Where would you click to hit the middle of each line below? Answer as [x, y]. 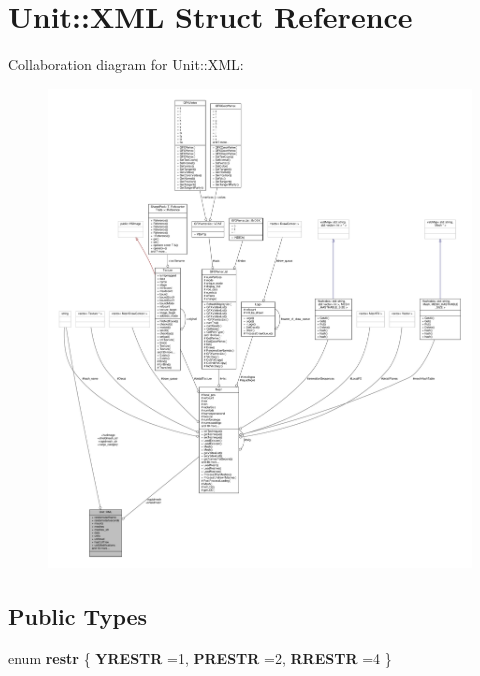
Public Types [78, 616]
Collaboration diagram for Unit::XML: [126, 64]
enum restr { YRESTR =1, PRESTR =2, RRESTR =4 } [200, 658]
